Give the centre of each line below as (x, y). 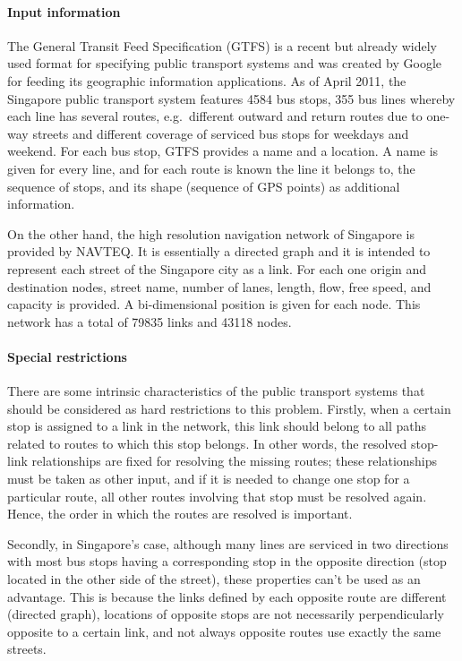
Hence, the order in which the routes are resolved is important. (180, 514)
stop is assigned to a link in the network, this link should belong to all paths (217, 426)
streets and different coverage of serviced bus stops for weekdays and (221, 133)
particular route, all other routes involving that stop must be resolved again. (217, 496)
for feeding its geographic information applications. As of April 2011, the (207, 80)
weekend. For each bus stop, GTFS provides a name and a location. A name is (223, 151)
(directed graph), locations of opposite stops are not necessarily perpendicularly (226, 614)
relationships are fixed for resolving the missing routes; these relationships (235, 461)
